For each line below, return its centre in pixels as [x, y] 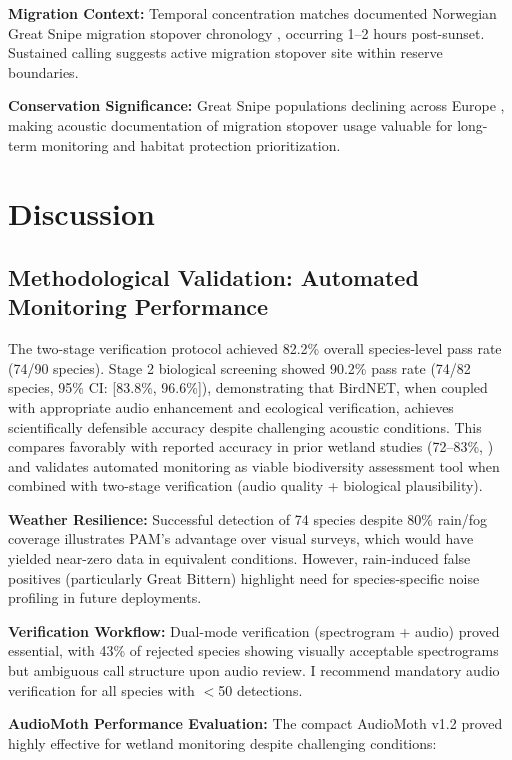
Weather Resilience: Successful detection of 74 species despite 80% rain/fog [248, 518]
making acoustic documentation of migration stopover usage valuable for [230, 124]
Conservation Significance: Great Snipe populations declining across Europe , [256, 105]
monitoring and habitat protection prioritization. [191, 144]
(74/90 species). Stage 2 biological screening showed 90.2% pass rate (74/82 [239, 367]
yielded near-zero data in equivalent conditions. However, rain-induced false [239, 558]
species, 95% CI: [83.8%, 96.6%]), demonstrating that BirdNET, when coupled [248, 387]
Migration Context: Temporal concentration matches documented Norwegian [252, 13]
